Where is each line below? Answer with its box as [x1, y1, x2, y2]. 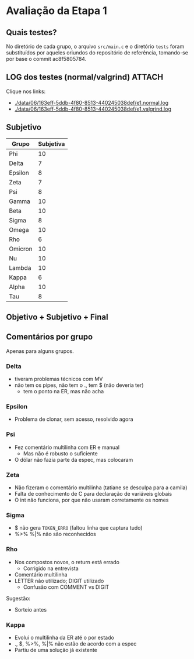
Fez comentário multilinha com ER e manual [14, 444, 120, 451]
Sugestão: [6, 595, 31, 602]
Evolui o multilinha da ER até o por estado [14, 634, 115, 641]
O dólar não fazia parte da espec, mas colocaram [14, 456, 133, 463]
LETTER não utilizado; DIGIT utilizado [14, 577, 104, 584]
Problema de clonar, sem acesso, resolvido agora [14, 416, 133, 423]
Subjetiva [38, 139, 65, 147]
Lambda [9, 263, 31, 272]
